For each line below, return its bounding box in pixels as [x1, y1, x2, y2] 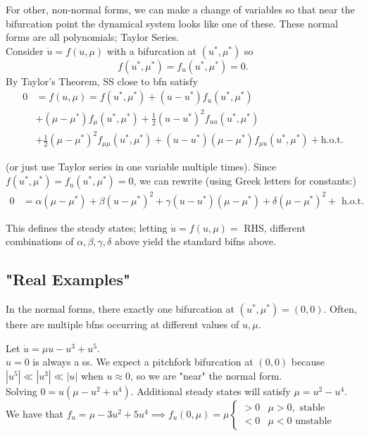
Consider [6, 43, 44, 58]
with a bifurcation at [106, 43, 197, 58]
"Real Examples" [6, 268, 131, 290]
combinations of [6, 234, 74, 249]
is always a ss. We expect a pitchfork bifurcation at [32, 354, 254, 369]
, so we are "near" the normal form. [130, 368, 282, 382]
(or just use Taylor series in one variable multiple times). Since [6, 159, 276, 174]
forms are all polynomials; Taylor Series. [6, 30, 180, 44]
